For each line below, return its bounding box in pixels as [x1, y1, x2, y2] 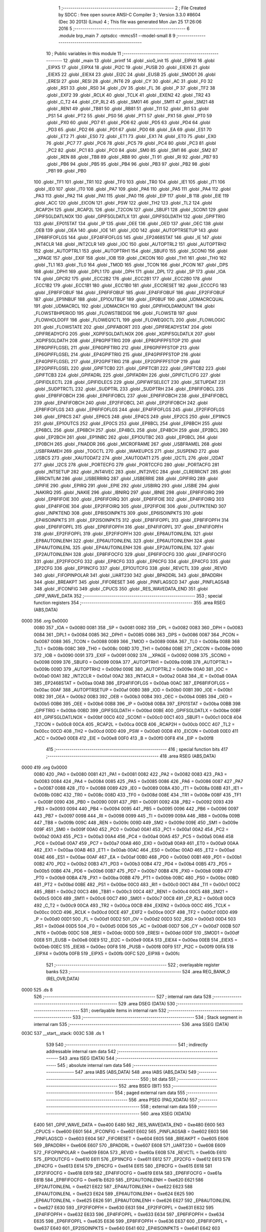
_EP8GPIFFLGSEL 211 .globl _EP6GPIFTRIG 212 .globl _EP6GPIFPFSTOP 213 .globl [33, 344, 199, 350]
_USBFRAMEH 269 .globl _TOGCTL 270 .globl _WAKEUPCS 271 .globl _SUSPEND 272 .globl [33, 448, 219, 454]
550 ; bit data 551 [140, 1076, 176, 1082]
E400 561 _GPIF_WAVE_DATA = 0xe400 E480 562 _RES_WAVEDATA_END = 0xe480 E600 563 [33, 1122, 225, 1128]
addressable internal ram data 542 [46, 1049, 116, 1055]
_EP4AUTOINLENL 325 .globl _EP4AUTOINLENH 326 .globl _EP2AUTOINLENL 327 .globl [33, 545, 214, 550]
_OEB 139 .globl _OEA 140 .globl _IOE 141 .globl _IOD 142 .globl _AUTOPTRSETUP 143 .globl [33, 227, 219, 234]
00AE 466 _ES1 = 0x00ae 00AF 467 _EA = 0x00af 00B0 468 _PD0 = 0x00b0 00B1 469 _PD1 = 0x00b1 [33, 854, 242, 860]
